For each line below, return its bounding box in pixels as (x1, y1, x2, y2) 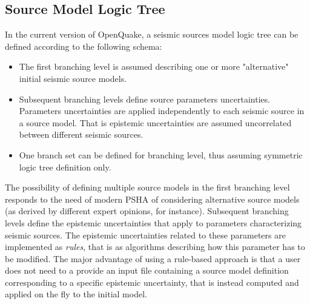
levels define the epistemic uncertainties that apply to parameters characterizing (5, 216, 302, 229)
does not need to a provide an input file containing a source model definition (5, 264, 289, 277)
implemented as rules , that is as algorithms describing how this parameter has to (5, 240, 305, 253)
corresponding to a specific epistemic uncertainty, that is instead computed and (5, 275, 299, 288)
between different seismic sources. (19, 128, 143, 141)
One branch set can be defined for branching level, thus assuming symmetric (19, 148, 303, 161)
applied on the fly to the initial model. (5, 288, 147, 300)
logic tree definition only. (19, 160, 111, 173)
